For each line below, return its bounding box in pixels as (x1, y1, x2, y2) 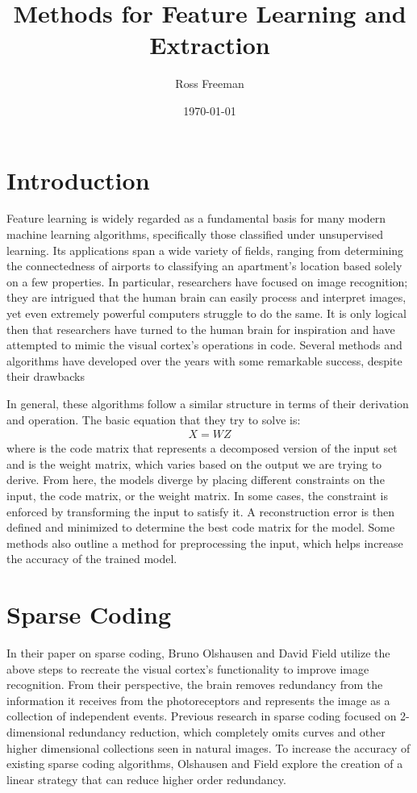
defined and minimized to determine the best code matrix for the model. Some (6, 519, 395, 536)
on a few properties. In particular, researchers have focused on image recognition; (6, 273, 408, 290)
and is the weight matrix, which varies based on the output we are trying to (6, 455, 382, 472)
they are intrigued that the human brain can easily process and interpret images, (6, 289, 407, 306)
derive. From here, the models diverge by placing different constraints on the (6, 471, 385, 488)
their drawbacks (6, 368, 85, 385)
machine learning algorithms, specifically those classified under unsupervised (6, 226, 383, 243)
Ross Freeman (175, 75, 244, 92)
